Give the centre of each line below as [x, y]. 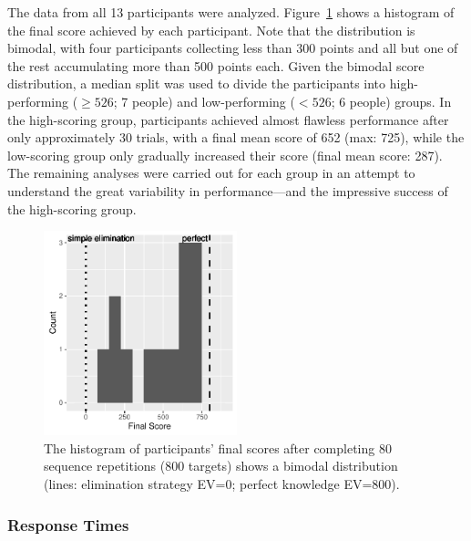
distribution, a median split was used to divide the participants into [197, 83]
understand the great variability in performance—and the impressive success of [228, 190]
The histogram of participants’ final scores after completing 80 [218, 447]
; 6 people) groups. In [391, 101]
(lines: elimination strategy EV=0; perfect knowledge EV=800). [222, 484]
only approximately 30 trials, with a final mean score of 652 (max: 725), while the [236, 137]
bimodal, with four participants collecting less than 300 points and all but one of [233, 48]
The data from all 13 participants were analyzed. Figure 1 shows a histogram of [231, 12]
